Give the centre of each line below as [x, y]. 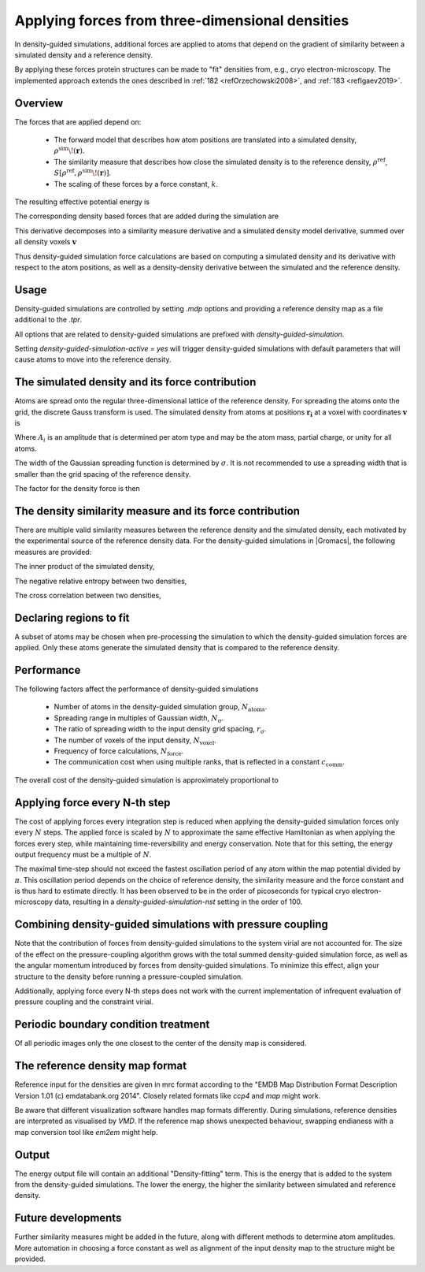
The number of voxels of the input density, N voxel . [135, 741]
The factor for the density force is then [78, 489]
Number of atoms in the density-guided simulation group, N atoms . [161, 708]
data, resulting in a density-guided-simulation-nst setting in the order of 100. [178, 902]
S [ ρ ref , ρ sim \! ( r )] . [83, 172]
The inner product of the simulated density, [85, 567]
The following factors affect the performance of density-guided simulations [137, 689]
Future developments [68, 1218]
